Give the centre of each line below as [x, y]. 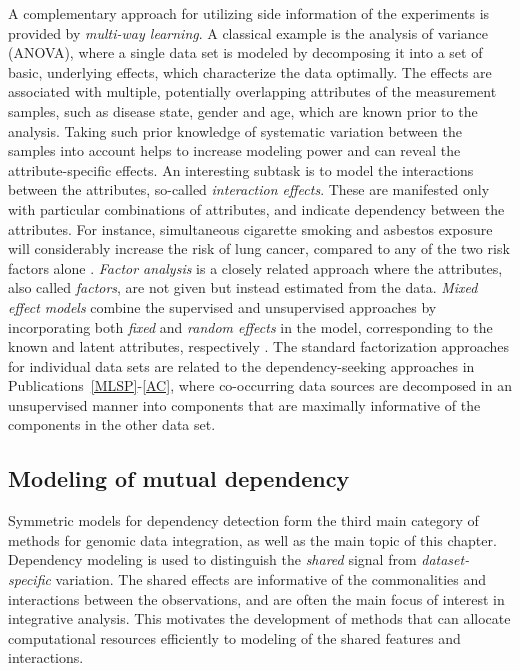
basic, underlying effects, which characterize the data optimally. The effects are [250, 71]
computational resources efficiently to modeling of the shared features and [234, 637]
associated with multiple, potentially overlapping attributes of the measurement [252, 91]
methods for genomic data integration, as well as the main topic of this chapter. [252, 539]
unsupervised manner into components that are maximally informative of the [244, 404]
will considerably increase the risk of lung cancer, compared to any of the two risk [259, 248]
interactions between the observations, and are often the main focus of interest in [256, 598]
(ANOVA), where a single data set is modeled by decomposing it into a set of [245, 52]
